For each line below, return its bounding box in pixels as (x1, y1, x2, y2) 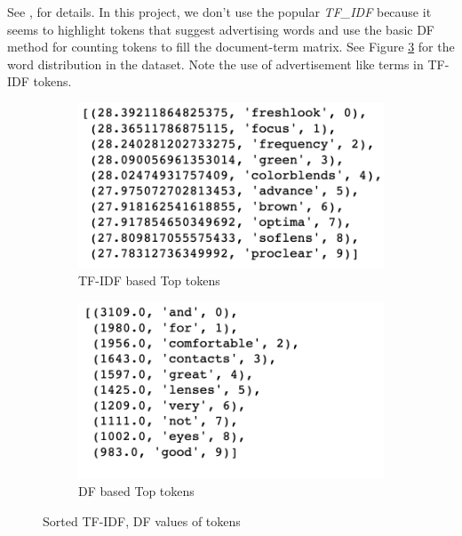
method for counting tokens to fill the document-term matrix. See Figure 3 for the (7, 37, 455, 56)
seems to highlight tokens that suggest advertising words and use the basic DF (7, 20, 435, 38)
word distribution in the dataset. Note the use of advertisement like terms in (7, 54, 424, 73)
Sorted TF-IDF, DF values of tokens (43, 512, 241, 531)
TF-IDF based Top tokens (78, 271, 220, 290)
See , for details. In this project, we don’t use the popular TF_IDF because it (7, 3, 432, 20)
